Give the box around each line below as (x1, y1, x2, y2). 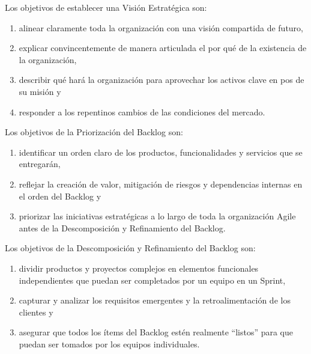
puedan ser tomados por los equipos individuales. (19, 337, 200, 350)
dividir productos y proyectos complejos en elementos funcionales (19, 261, 259, 274)
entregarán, (19, 157, 61, 170)
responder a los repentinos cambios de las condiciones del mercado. (19, 105, 265, 118)
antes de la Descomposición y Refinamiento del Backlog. (19, 221, 226, 234)
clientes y (19, 305, 53, 318)
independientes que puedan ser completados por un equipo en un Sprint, (19, 273, 286, 286)
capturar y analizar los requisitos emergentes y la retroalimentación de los (19, 294, 291, 307)
